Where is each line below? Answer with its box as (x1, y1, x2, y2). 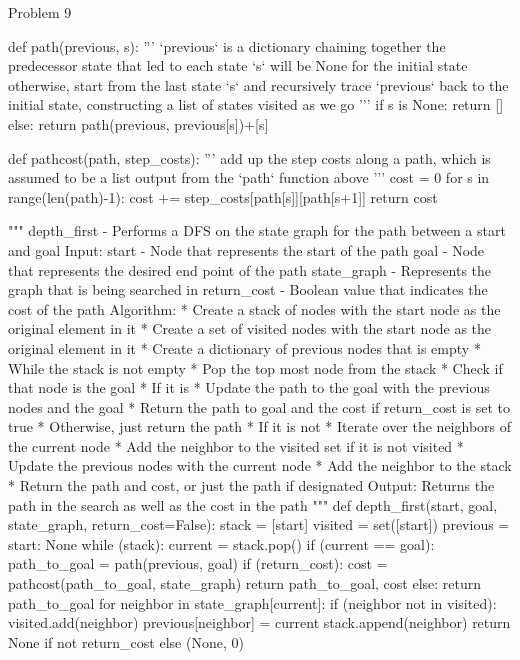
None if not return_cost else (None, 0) (8, 631, 244, 652)
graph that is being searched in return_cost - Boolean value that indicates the (8, 279, 488, 300)
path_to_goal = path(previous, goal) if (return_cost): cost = (8, 553, 388, 574)
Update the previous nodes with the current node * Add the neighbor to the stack (8, 455, 512, 476)
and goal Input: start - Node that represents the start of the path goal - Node (8, 239, 485, 260)
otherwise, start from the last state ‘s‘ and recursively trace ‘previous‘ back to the (8, 74, 509, 95)
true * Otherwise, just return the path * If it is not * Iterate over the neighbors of (8, 416, 512, 437)
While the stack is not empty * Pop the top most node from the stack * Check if (8, 357, 503, 378)
